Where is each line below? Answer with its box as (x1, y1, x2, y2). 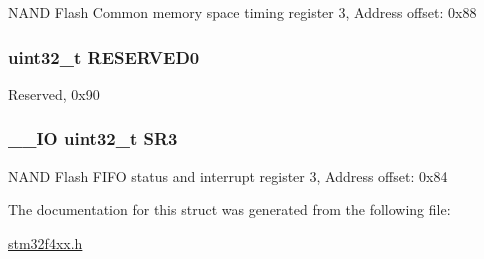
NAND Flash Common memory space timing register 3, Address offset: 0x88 (8, 2, 477, 22)
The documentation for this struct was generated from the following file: (8, 199, 451, 220)
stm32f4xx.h (8, 232, 83, 253)
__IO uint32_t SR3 (8, 126, 178, 151)
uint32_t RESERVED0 (8, 44, 200, 69)
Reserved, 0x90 (8, 83, 100, 104)
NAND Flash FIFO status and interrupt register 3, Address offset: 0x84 (8, 165, 448, 186)
